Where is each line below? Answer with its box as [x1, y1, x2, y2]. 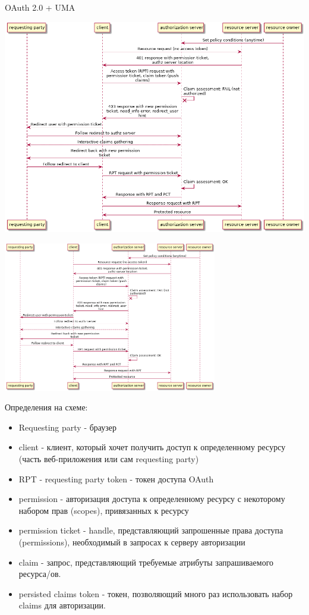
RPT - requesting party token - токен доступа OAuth [18, 472, 214, 485]
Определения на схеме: [5, 401, 88, 413]
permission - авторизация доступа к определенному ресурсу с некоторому [18, 492, 285, 505]
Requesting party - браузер [18, 421, 117, 433]
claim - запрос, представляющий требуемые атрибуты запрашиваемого [18, 556, 274, 568]
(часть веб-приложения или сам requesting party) [18, 453, 199, 465]
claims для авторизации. [18, 599, 106, 611]
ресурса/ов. [18, 567, 61, 580]
